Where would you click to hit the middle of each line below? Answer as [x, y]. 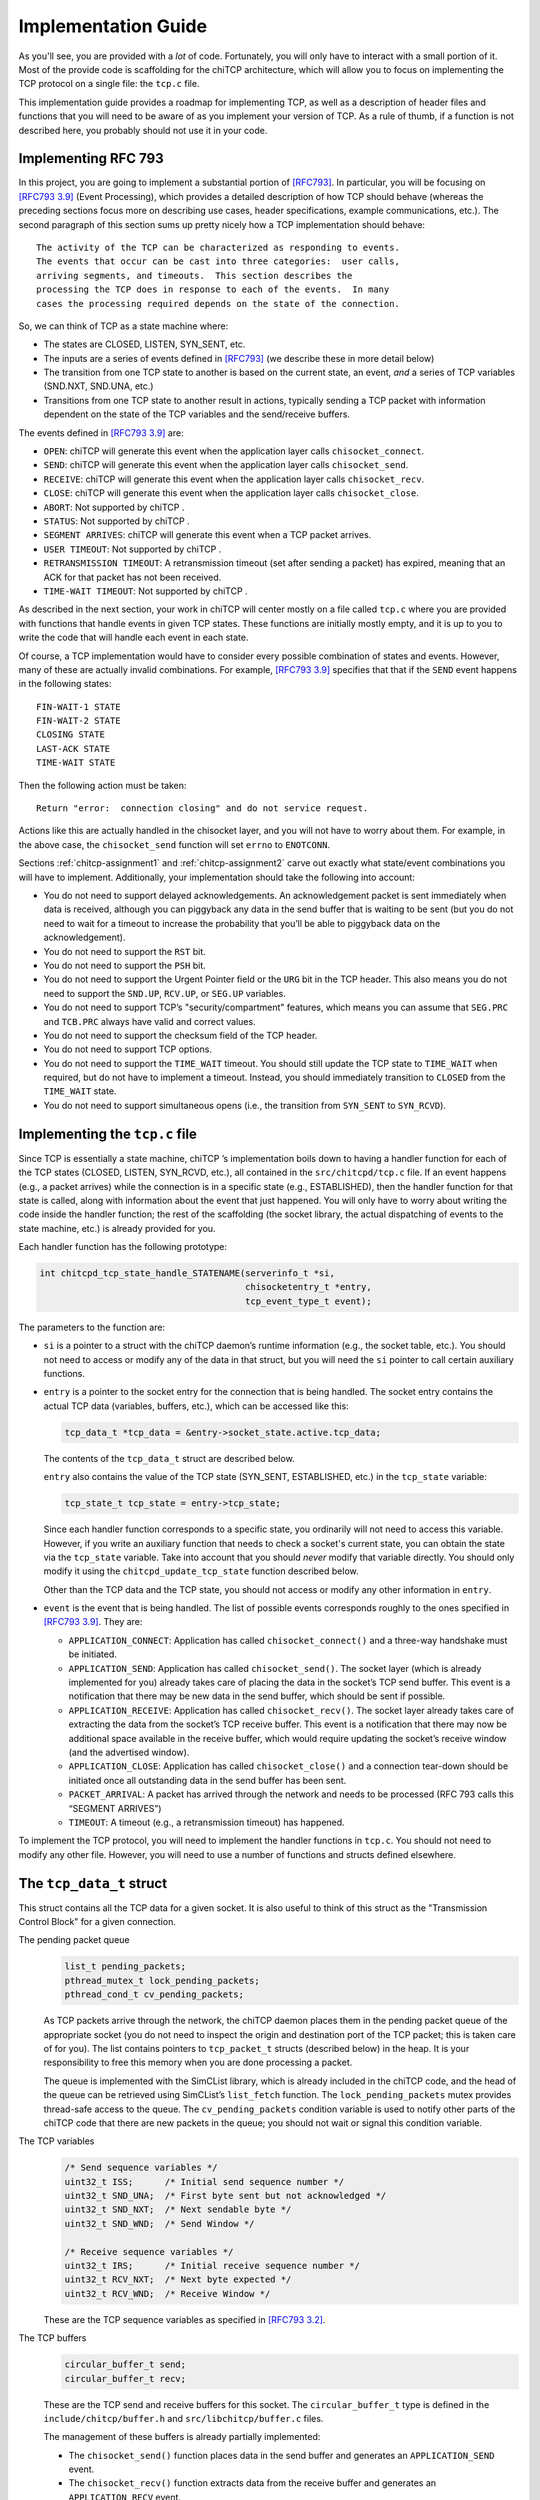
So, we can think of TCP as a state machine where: [123, 326]
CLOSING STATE [70, 734]
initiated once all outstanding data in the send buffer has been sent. [207, 1780]
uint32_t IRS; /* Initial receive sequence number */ [212, 2265]
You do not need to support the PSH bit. [124, 965]
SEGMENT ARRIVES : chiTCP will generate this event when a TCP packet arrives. [207, 535]
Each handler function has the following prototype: [123, 1247]
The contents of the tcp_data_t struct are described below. [169, 1458]
